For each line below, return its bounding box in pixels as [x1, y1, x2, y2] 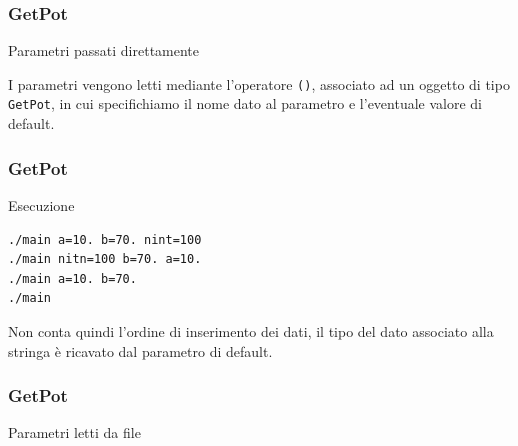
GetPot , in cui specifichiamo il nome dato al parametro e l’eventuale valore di [8, 93, 483, 114]
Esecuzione [8, 194, 75, 215]
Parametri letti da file [8, 422, 141, 443]
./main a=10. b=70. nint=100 [8, 232, 202, 247]
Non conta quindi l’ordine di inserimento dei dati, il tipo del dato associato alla [8, 320, 494, 341]
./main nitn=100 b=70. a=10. [8, 252, 202, 267]
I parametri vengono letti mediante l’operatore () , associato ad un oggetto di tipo [8, 73, 510, 94]
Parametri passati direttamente [8, 40, 200, 61]
